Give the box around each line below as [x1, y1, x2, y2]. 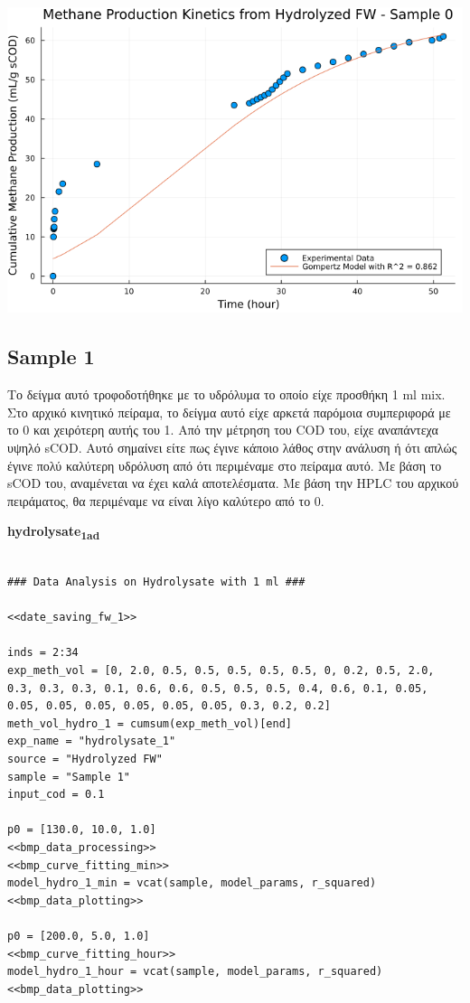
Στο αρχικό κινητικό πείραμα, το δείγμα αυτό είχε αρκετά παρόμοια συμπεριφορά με [7, 402, 451, 421]
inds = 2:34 [7, 646, 79, 660]
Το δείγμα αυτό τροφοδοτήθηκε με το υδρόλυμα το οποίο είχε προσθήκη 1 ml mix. [7, 385, 446, 404]
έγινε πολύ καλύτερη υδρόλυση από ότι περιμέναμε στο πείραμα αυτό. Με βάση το [7, 455, 442, 474]
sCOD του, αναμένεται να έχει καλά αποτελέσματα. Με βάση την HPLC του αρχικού [7, 473, 459, 492]
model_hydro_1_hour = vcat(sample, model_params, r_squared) [7, 965, 383, 979]
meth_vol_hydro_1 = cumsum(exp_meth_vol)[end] [7, 717, 292, 730]
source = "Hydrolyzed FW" [7, 753, 163, 765]
